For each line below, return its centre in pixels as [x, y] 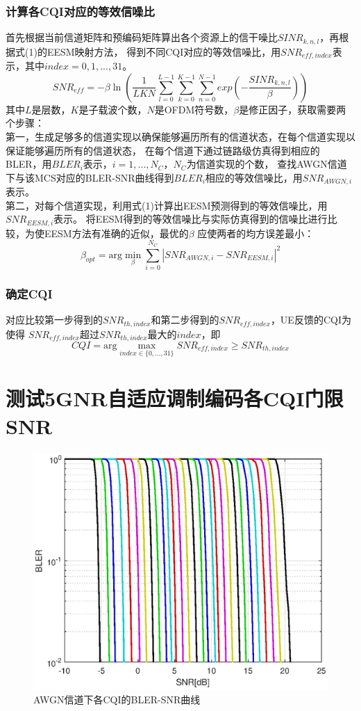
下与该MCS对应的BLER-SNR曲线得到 [90, 177]
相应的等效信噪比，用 [254, 177]
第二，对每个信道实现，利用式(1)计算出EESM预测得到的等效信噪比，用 [167, 205]
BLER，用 [29, 164]
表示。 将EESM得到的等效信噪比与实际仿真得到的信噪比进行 [191, 219]
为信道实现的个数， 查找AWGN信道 [267, 164]
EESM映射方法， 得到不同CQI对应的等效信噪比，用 [164, 51]
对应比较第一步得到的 [54, 320]
